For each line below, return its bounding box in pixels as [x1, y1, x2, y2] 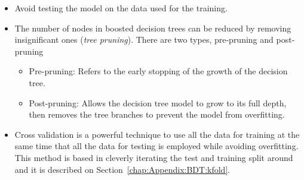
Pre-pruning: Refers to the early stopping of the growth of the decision [29, 65, 288, 77]
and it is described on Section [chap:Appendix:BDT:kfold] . [14, 163, 231, 175]
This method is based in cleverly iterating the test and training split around [14, 151, 293, 163]
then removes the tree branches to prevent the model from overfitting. [29, 108, 285, 121]
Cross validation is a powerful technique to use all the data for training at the [14, 128, 300, 140]
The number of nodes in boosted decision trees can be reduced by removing [14, 21, 291, 34]
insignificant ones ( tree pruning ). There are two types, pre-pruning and [14, 33, 274, 46]
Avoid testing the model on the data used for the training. [14, 2, 228, 14]
